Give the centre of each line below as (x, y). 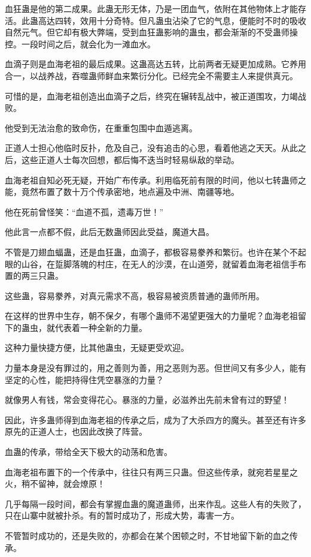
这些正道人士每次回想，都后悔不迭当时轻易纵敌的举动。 (130, 159)
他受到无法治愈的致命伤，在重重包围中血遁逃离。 (101, 127)
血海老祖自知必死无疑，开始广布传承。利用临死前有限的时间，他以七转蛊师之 (155, 180)
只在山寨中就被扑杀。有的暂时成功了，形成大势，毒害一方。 (122, 515)
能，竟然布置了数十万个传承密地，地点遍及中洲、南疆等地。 (122, 192)
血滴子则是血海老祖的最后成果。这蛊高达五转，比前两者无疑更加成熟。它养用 (155, 64)
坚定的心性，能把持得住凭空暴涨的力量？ (84, 379)
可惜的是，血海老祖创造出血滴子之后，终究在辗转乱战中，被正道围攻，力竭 (151, 96)
